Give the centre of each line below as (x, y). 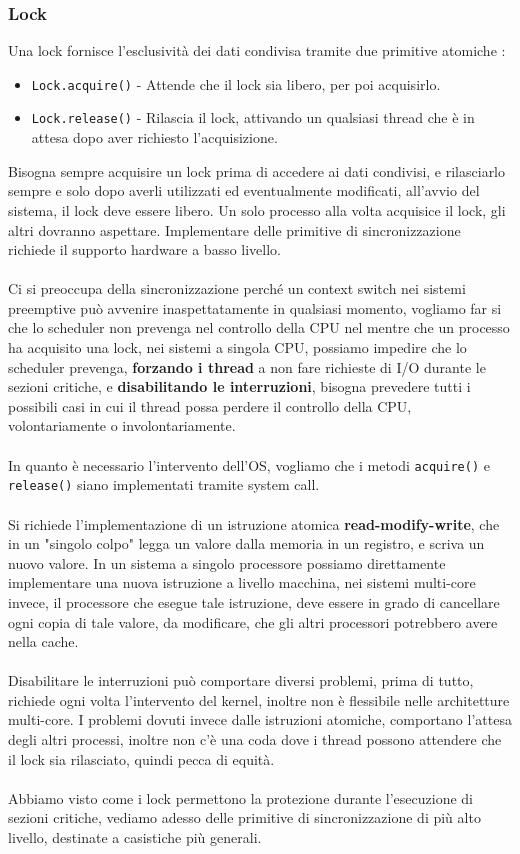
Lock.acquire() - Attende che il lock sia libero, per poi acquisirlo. (236, 83)
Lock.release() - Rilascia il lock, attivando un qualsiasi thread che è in (253, 117)
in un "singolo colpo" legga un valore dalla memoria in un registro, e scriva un (246, 543)
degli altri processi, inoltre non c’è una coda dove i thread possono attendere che (255, 739)
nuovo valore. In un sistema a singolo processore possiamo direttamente (227, 562)
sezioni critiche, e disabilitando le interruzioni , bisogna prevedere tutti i (239, 386)
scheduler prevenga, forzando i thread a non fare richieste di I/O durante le (247, 366)
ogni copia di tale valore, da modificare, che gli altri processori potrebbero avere (253, 621)
